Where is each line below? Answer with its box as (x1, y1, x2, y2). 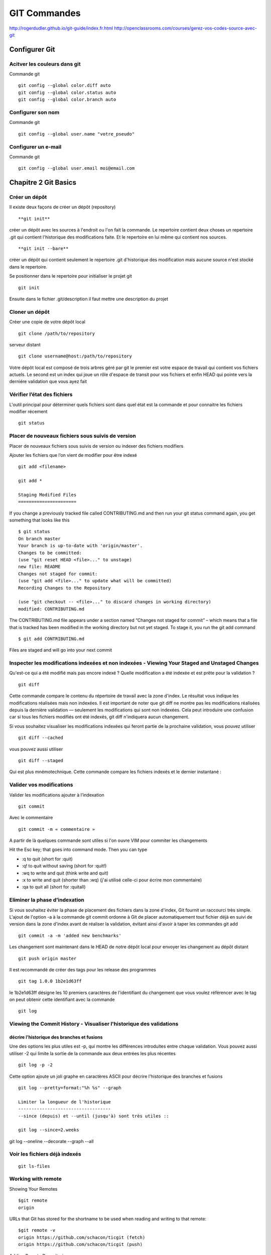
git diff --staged (18, 758, 64, 763)
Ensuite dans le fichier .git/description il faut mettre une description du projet (9, 296, 168, 302)
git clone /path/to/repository (18, 330, 95, 336)
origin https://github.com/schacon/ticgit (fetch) (18, 1234, 146, 1240)
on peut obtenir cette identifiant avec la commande (9, 996, 115, 1002)
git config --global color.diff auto (18, 83, 111, 88)
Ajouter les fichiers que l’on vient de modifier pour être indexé (9, 452, 138, 458)
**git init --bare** (18, 246, 69, 252)
